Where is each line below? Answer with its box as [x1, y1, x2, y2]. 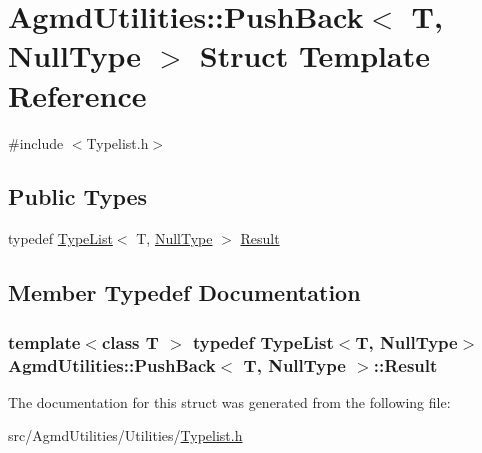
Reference [8, 74, 147, 115]
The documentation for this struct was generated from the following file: [8, 391, 451, 412]
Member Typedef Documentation [8, 277, 361, 308]
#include [8, 132, 64, 153]
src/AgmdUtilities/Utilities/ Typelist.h [8, 425, 243, 446]
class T [101, 329, 159, 354]
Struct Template [199, 35, 430, 76]
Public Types [8, 181, 148, 212]
